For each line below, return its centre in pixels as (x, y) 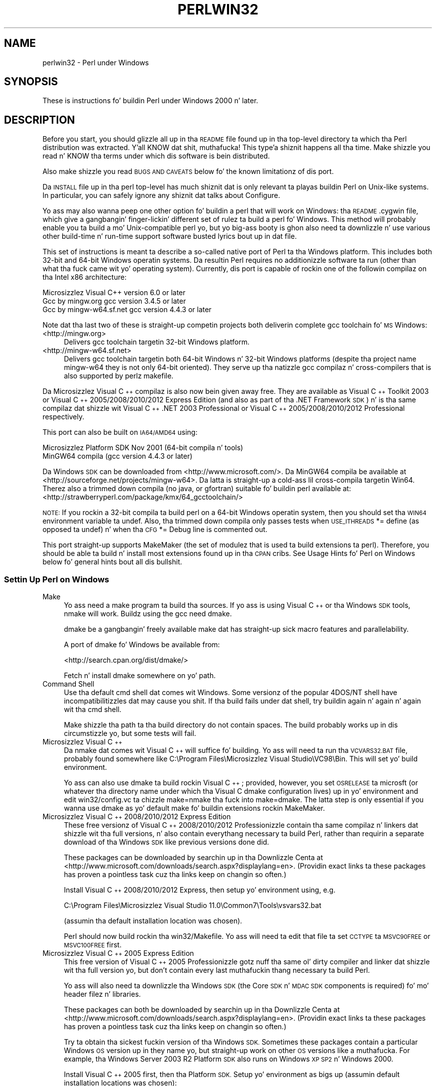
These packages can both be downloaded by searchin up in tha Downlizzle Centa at (202, 1010)
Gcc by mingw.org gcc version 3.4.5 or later (114, 301)
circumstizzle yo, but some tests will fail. (130, 733)
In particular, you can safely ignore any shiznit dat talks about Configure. (161, 195)
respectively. (63, 417)
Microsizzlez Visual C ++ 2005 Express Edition (118, 953)
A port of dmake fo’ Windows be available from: (142, 645)
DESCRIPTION (40, 120)
